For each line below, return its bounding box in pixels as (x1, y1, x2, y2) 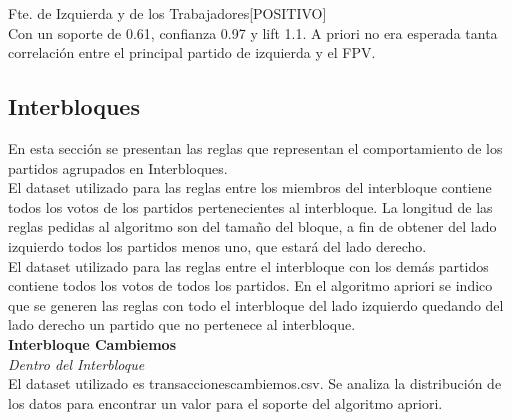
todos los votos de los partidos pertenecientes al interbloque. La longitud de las (8, 196, 493, 217)
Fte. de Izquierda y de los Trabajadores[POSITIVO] (8, 3, 327, 23)
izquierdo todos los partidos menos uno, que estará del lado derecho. (8, 235, 427, 256)
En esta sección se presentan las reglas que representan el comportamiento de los (8, 137, 503, 158)
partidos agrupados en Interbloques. (8, 157, 228, 178)
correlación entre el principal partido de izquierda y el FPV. (8, 42, 376, 63)
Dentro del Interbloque (8, 353, 145, 374)
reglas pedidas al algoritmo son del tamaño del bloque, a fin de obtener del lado (8, 216, 497, 237)
